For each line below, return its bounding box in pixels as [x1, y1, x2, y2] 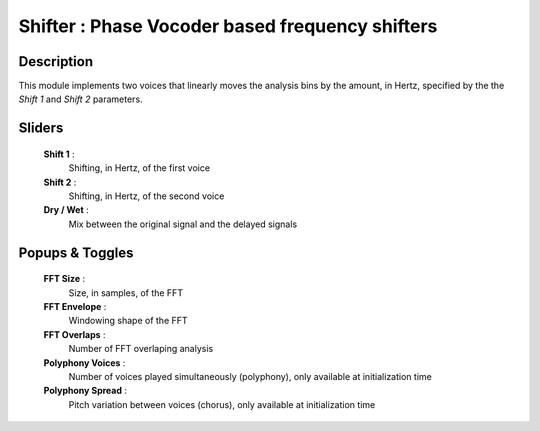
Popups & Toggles [18, 244, 134, 261]
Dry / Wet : [43, 204, 89, 216]
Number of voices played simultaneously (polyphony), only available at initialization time [68, 370, 432, 382]
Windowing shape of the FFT [68, 315, 189, 327]
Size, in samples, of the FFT [68, 286, 184, 299]
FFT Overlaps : [43, 328, 106, 340]
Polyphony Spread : [43, 385, 128, 397]
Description [18, 53, 94, 70]
